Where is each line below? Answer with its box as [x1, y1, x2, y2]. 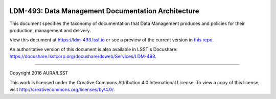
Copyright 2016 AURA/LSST [9, 70, 68, 76]
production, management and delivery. [9, 27, 91, 33]
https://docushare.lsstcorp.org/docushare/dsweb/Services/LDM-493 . [9, 54, 157, 60]
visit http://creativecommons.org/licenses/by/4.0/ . [9, 87, 115, 93]
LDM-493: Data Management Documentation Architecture [9, 7, 199, 15]
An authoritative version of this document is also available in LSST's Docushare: [9, 46, 178, 52]
